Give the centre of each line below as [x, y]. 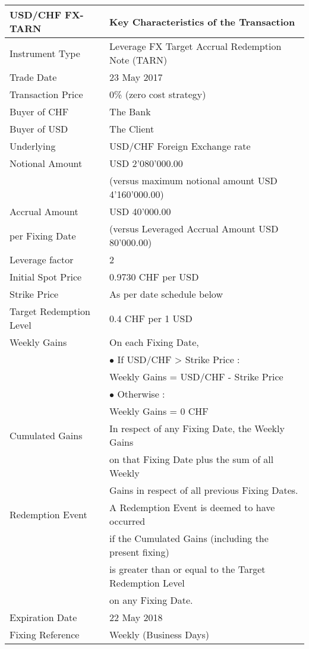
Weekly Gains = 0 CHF [159, 411]
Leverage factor [42, 259]
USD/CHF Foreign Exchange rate [180, 146]
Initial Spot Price [46, 277]
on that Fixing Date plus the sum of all [192, 459]
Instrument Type [45, 53]
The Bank [130, 111]
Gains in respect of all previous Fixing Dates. [204, 490]
